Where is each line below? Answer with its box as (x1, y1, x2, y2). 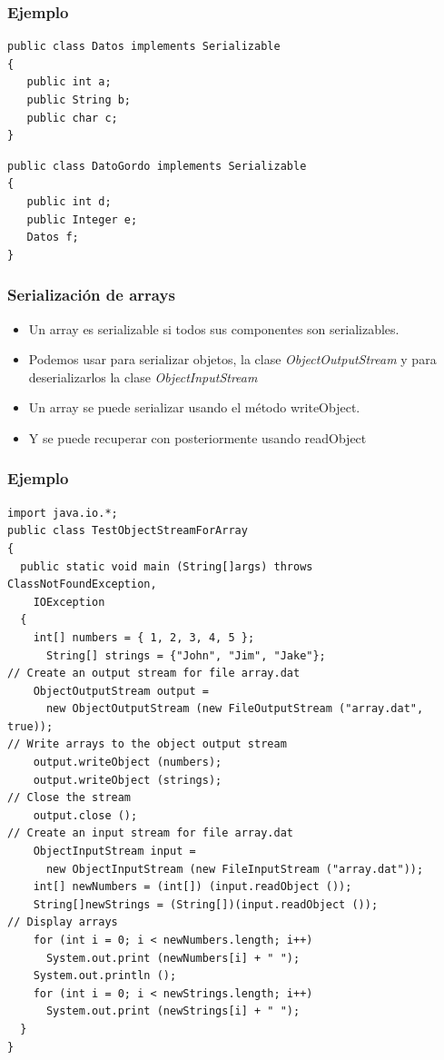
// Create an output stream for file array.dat (7, 667, 301, 680)
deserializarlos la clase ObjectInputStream (28, 367, 258, 386)
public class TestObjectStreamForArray (7, 524, 248, 538)
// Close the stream (7, 791, 132, 805)
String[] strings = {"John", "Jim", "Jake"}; (45, 649, 326, 662)
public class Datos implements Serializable (7, 40, 281, 54)
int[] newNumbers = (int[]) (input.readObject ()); (33, 880, 352, 894)
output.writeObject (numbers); (33, 756, 222, 769)
